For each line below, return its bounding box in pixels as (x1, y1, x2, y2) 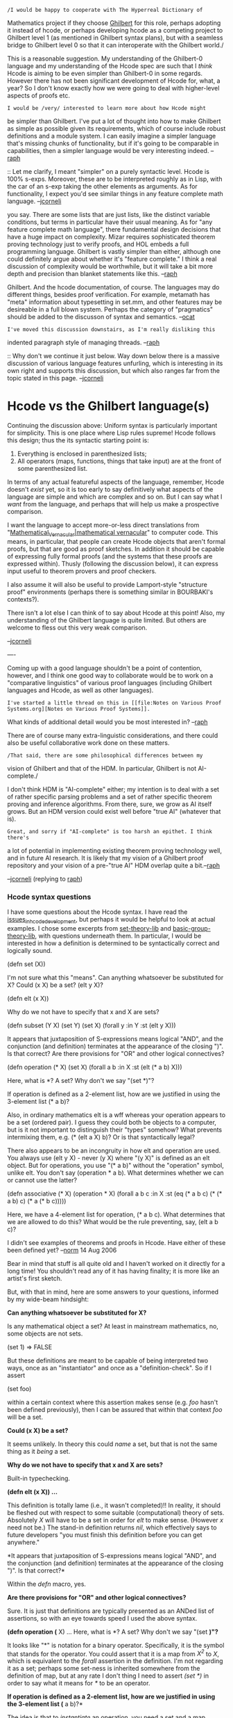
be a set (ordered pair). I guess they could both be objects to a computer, (7, 1118, 217, 1126)
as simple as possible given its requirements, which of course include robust (7, 125, 226, 132)
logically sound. (7, 946, 53, 954)
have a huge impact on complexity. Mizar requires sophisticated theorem (7, 233, 216, 241)
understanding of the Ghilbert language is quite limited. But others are (7, 616, 207, 624)
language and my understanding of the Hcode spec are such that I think (7, 62, 213, 70)
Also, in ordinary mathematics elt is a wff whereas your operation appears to (7, 1110, 226, 1119)
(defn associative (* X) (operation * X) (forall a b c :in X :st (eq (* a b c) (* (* (7, 1189, 223, 1198)
